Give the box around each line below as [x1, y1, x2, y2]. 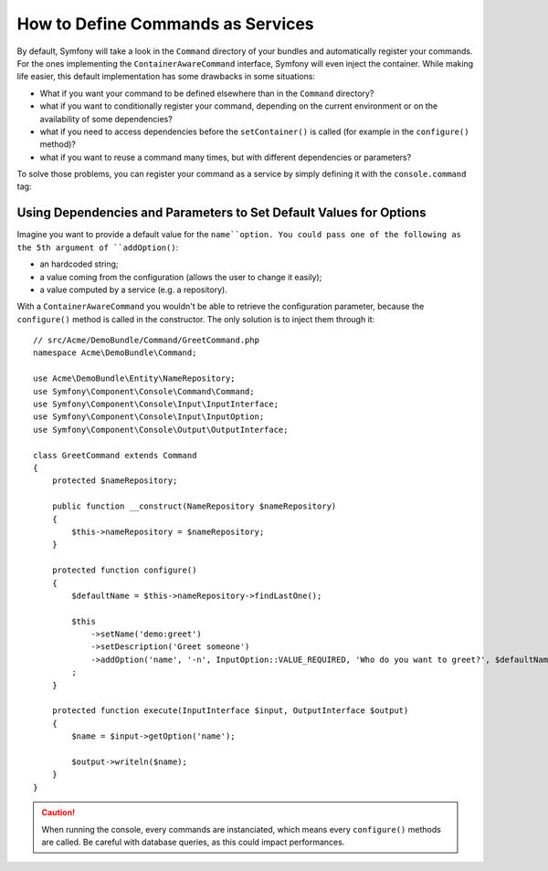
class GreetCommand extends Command [33, 450, 197, 460]
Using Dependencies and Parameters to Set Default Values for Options [16, 205, 427, 221]
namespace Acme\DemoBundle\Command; [33, 348, 197, 358]
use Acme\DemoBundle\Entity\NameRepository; [33, 373, 237, 383]
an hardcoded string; [39, 258, 119, 269]
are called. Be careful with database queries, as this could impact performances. [41, 836, 345, 847]
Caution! [41, 807, 76, 818]
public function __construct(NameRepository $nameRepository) [51, 501, 337, 511]
